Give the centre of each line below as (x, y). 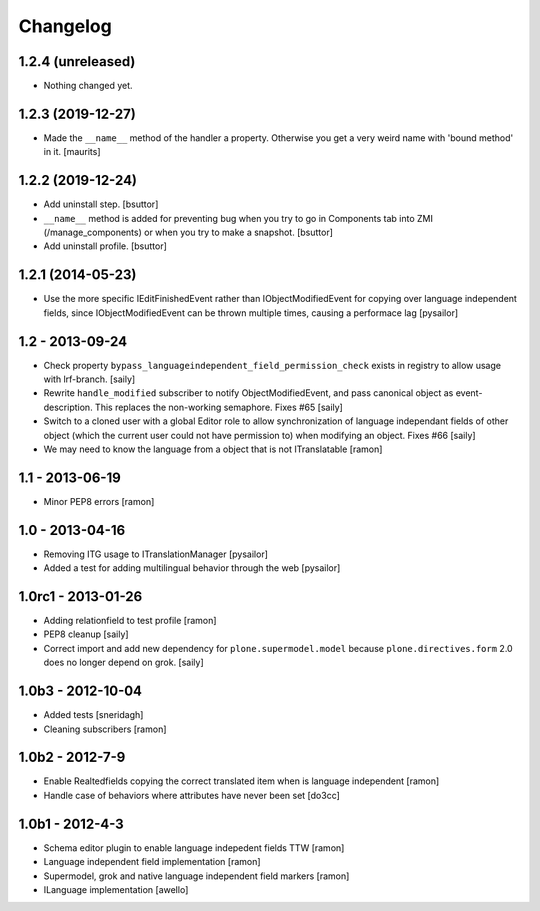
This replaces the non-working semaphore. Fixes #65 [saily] (219, 407)
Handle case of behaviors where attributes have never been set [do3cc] (191, 795)
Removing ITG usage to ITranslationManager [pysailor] (156, 554)
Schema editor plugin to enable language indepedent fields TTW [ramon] (194, 847)
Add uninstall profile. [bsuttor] (105, 246)
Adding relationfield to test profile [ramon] (130, 621)
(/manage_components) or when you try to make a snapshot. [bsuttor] (188, 232)
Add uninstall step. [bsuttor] (101, 204)
